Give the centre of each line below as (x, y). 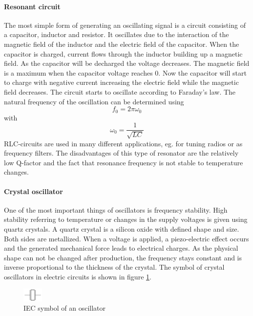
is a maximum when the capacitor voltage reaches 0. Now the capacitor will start (125, 72)
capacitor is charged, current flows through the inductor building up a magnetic (123, 53)
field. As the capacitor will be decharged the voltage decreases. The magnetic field (127, 63)
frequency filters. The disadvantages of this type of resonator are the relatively (121, 153)
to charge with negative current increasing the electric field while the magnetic (121, 82)
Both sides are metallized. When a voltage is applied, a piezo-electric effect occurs (126, 238)
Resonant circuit (32, 6)
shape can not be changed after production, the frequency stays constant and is (123, 257)
